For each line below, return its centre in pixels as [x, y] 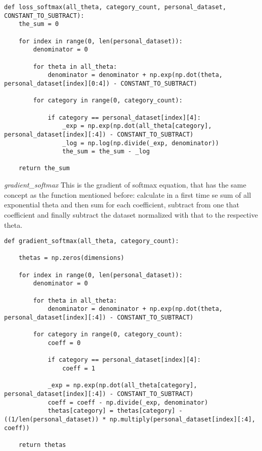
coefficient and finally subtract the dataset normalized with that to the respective [131, 214]
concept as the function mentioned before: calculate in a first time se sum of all [128, 194]
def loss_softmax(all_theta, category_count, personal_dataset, [115, 7]
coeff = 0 [64, 343]
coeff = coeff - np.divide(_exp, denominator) [128, 402]
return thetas [42, 445]
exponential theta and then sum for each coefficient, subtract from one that [122, 205]
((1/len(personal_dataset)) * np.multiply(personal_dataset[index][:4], [130, 419]
